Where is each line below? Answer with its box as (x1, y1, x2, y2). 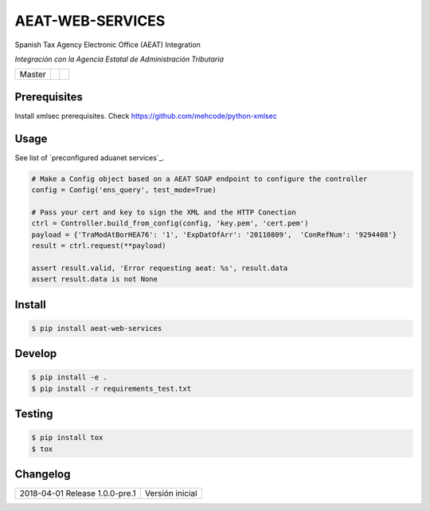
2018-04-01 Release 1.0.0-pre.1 (19, 488, 136, 499)
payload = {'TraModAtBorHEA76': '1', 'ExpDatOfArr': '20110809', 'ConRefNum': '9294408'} (31, 230, 397, 239)
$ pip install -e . (31, 373, 107, 382)
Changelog (14, 467, 71, 482)
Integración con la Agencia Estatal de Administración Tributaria (14, 54, 225, 64)
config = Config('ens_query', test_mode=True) (31, 186, 217, 195)
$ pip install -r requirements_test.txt (31, 383, 191, 393)
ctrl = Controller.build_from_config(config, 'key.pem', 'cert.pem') (31, 219, 309, 228)
